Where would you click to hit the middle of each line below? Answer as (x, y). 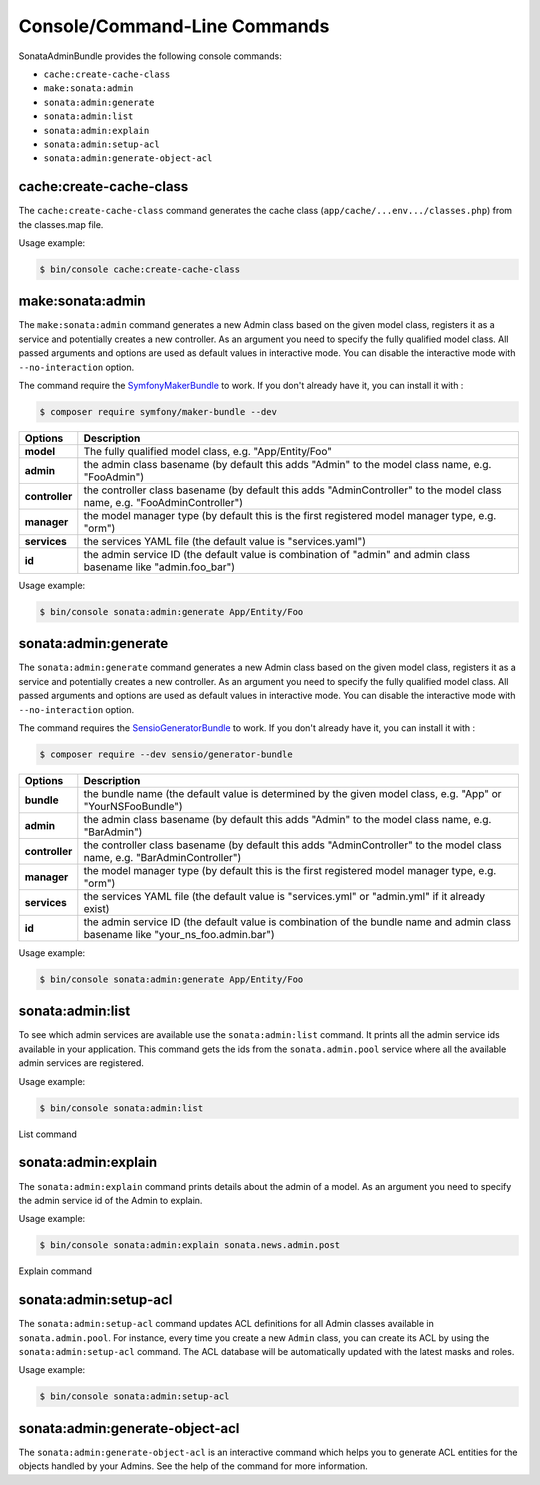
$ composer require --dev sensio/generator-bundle (166, 754)
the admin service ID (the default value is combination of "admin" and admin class (276, 554)
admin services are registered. (81, 1063)
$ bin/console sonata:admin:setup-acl (134, 1396)
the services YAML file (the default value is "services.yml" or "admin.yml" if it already (284, 896)
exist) (96, 908)
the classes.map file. (61, 224)
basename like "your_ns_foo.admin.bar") (179, 934)
